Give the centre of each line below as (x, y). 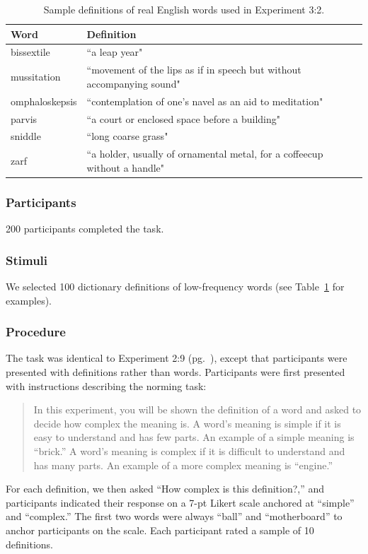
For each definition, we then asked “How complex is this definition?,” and (165, 489)
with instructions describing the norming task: (106, 385)
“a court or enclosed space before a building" (184, 118)
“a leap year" (115, 52)
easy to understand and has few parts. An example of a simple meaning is (194, 437)
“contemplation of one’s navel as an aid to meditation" (205, 101)
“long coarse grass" (127, 136)
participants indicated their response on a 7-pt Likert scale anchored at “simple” (180, 502)
